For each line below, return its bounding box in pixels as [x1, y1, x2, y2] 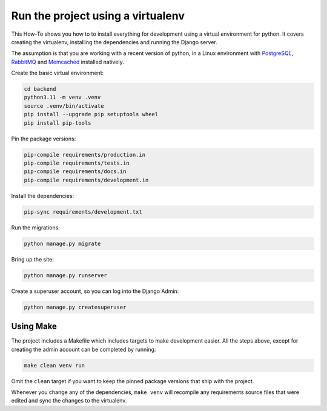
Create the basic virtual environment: [11, 70, 104, 77]
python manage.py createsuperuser [24, 303, 127, 311]
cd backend [24, 85, 56, 93]
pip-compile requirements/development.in [24, 176, 149, 183]
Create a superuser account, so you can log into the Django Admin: [11, 288, 179, 295]
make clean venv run [24, 362, 85, 369]
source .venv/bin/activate [24, 102, 104, 109]
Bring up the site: [11, 255, 54, 263]
